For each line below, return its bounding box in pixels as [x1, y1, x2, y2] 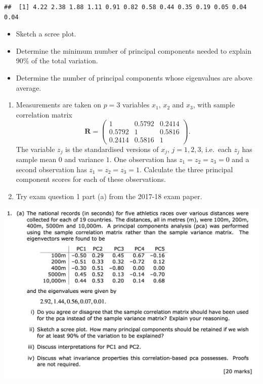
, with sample [193, 99, 235, 110]
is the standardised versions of [65, 143, 159, 154]
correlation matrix [16, 109, 72, 120]
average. [16, 82, 41, 93]
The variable [16, 143, 55, 154]
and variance [64, 153, 104, 164]
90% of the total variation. [16, 55, 98, 66]
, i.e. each [201, 143, 232, 154]
